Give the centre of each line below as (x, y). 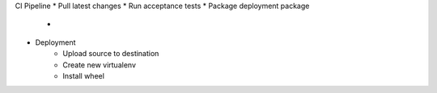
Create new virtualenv (100, 65)
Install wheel (84, 75)
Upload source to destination (111, 54)
